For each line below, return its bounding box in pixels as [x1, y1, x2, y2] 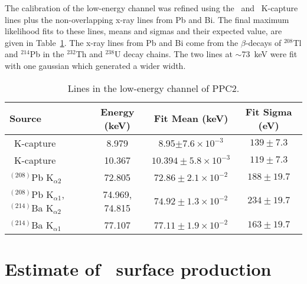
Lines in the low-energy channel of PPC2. [67, 81, 240, 95]
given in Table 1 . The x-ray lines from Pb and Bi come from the [5, 36, 239, 48]
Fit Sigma [245, 104, 292, 118]
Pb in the [30, 48, 64, 60]
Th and [76, 48, 103, 60]
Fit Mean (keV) [153, 111, 228, 126]
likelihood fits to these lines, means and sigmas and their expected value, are [5, 25, 282, 37]
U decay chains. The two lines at [114, 48, 233, 60]
